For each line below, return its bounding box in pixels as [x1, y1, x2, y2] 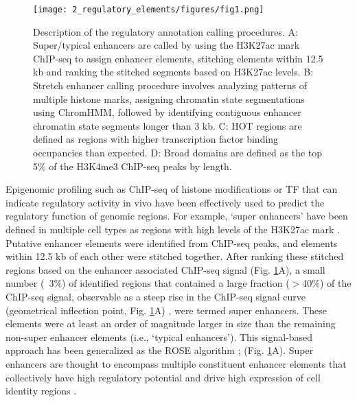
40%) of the [302, 276, 352, 290]
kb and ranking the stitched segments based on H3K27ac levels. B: [33, 64, 314, 79]
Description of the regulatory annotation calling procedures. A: [33, 24, 298, 38]
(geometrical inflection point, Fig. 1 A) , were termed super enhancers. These [5, 303, 327, 317]
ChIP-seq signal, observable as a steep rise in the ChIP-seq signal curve [5, 289, 306, 303]
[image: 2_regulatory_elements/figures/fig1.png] [33, 5, 264, 14]
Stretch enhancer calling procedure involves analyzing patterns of [33, 78, 307, 93]
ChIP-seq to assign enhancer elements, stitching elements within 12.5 [33, 51, 323, 65]
